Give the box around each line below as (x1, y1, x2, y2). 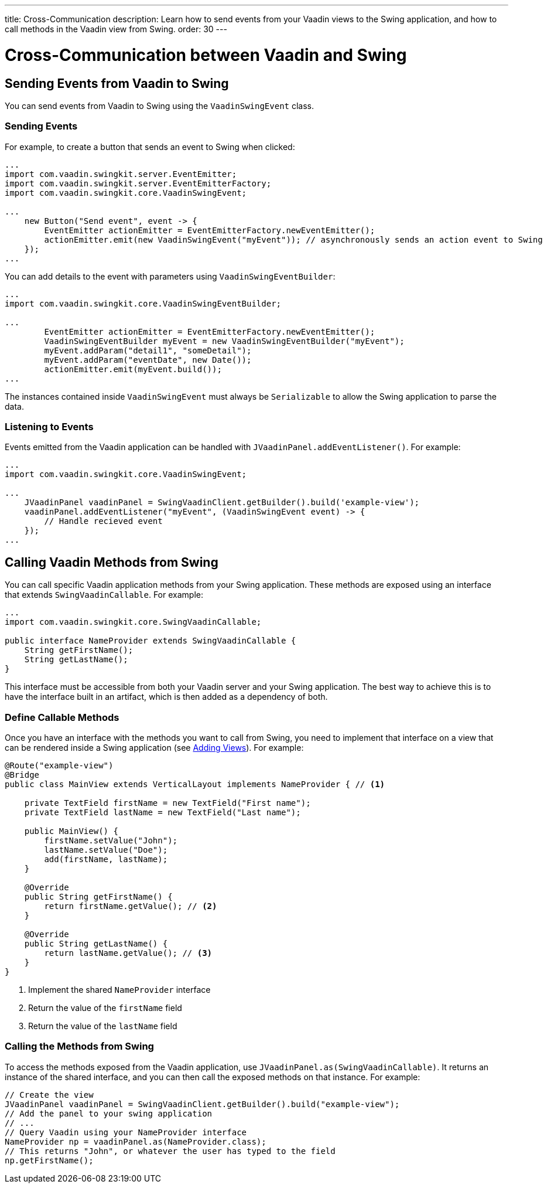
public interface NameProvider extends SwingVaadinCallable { (5, 636, 296, 646)
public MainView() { (24, 826, 118, 836)
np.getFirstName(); (5, 1155, 94, 1165)
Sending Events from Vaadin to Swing (5, 76, 229, 91)
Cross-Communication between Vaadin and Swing (5, 45, 407, 65)
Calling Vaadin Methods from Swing (5, 554, 218, 570)
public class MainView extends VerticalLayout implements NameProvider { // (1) (5, 779, 385, 789)
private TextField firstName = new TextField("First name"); (24, 798, 311, 808)
